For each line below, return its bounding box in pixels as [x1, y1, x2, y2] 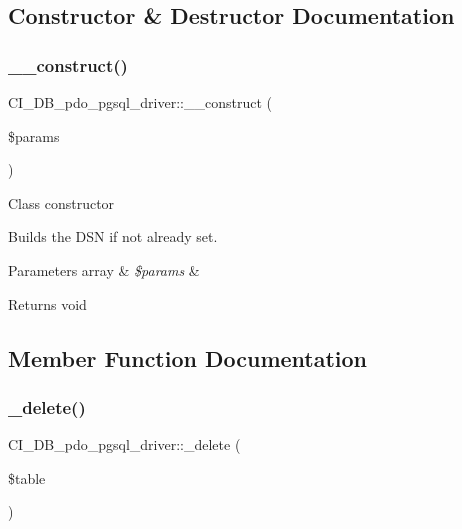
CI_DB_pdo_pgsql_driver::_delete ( [8, 434, 241, 455]
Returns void [8, 293, 87, 314]
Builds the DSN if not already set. [8, 226, 218, 247]
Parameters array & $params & [8, 259, 200, 280]
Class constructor [8, 192, 115, 213]
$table [8, 467, 46, 488]
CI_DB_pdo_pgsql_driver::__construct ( [8, 92, 272, 112]
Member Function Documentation [8, 342, 368, 373]
